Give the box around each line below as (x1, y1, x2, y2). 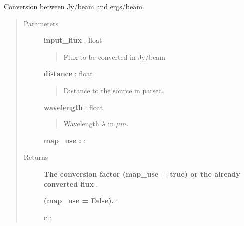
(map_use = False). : (43, 195, 118, 206)
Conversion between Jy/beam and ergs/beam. (4, 1, 144, 11)
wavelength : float (43, 102, 103, 112)
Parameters (23, 18, 58, 28)
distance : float (43, 68, 93, 79)
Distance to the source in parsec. (63, 85, 164, 95)
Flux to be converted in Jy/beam (63, 51, 166, 62)
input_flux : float (43, 35, 102, 45)
